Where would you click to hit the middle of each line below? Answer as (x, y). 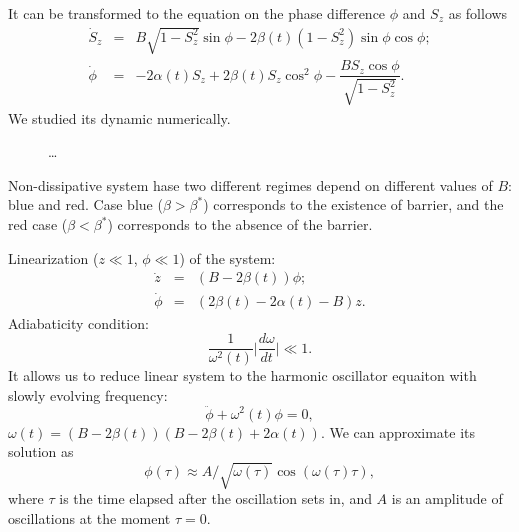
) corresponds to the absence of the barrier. (240, 224)
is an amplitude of (447, 498)
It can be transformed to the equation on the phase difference (197, 13)
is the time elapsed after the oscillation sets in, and (215, 498)
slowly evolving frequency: (88, 394)
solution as (41, 451)
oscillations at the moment (89, 517)
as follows (478, 13)
